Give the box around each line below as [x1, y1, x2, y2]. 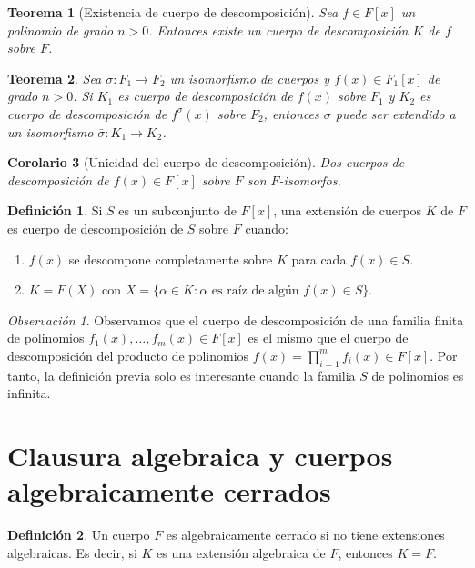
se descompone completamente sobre [68, 249, 273, 268]
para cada [291, 249, 347, 268]
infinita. [7, 384, 51, 403]
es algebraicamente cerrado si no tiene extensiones [166, 525, 445, 544]
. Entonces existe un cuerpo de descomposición [148, 20, 409, 39]
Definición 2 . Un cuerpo [7, 525, 150, 544]
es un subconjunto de [118, 201, 237, 220]
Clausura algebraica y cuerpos [7, 437, 393, 474]
